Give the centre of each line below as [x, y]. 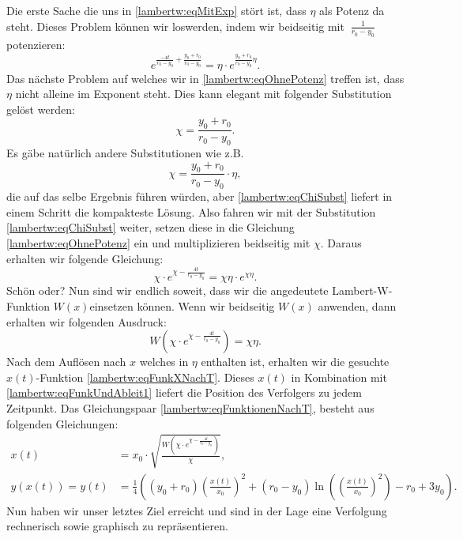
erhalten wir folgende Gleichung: [85, 258]
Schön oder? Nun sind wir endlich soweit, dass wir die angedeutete [168, 290]
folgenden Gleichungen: [62, 423]
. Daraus [341, 243]
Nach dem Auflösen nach [66, 362]
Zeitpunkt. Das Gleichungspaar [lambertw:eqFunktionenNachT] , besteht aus [190, 407]
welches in [164, 362]
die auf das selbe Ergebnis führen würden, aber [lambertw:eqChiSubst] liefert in [200, 196]
